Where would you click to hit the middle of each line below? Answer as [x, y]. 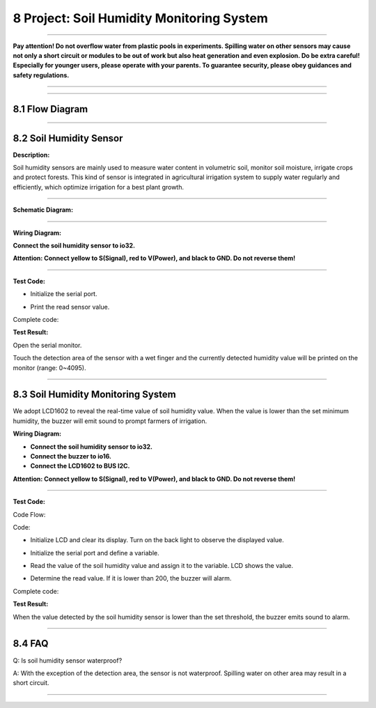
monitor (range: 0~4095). [49, 368]
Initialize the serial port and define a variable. [95, 553]
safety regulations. [41, 75]
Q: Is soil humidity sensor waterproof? [68, 660]
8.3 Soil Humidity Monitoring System [95, 395]
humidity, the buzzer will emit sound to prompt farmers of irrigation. [110, 421]
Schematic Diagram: [43, 210]
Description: [31, 155]
